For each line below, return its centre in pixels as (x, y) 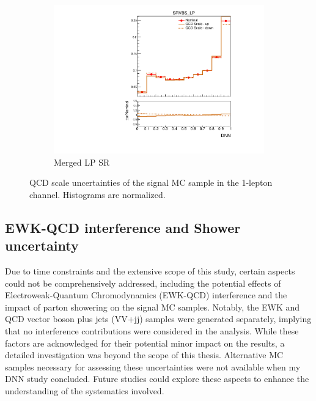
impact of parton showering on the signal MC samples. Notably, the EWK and (152, 307)
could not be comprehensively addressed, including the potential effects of (143, 283)
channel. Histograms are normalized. (97, 194)
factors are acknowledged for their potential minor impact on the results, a (145, 343)
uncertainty (42, 245)
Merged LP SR (82, 162)
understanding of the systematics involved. (85, 391)
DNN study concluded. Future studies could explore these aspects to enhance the (157, 379)
